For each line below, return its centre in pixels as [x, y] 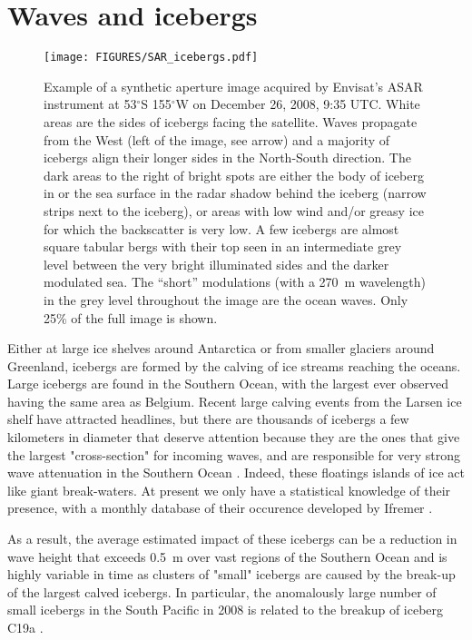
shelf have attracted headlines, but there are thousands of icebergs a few [208, 419]
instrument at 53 [90, 104]
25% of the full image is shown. [131, 317]
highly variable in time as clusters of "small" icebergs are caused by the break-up [231, 574]
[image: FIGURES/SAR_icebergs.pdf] [151, 58]
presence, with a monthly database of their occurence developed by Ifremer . [220, 508]
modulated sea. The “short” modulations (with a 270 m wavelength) [235, 282]
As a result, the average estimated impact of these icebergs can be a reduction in [232, 539]
